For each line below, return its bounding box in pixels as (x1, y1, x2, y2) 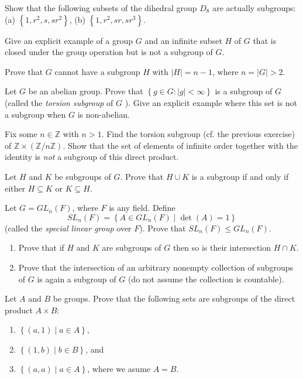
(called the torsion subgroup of (5, 96, 113, 108)
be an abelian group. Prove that (28, 85, 143, 97)
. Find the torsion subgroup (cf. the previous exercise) (101, 128, 295, 140)
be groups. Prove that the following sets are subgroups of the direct (53, 292, 295, 305)
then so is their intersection (173, 241, 271, 254)
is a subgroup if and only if (191, 170, 289, 182)
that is (253, 34, 277, 46)
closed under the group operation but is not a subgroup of (5, 46, 213, 58)
